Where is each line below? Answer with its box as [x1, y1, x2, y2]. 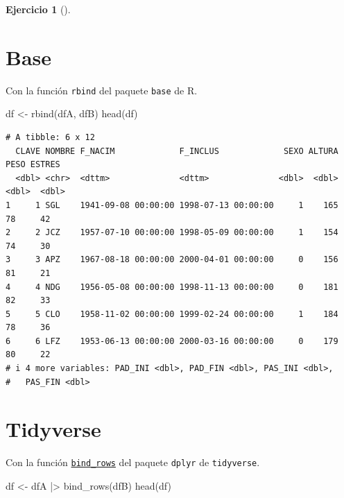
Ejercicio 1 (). [6, 2, 71, 16]
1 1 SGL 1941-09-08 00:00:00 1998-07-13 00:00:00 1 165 [6, 200, 338, 210]
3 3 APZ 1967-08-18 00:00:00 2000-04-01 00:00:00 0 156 [6, 255, 338, 265]
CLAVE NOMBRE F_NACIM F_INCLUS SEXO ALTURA [15, 146, 338, 156]
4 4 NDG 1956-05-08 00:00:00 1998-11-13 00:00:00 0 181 [6, 282, 338, 292]
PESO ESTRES [6, 160, 60, 170]
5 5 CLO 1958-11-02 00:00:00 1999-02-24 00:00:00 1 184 [6, 309, 338, 319]
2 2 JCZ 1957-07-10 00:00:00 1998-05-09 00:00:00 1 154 [6, 227, 338, 238]
